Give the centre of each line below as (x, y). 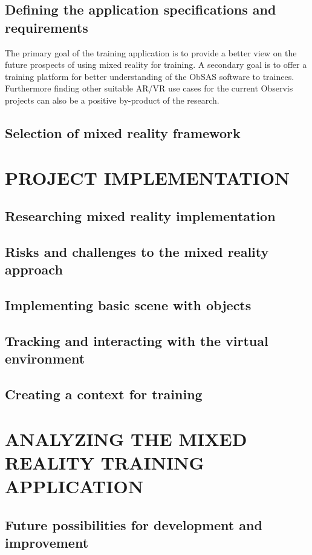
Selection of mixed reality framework (123, 132)
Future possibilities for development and (134, 524)
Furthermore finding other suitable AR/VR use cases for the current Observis (149, 88)
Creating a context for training (104, 394)
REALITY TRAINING (105, 462)
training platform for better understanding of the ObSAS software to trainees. (150, 76)
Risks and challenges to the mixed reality (137, 251)
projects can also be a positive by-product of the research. (112, 100)
